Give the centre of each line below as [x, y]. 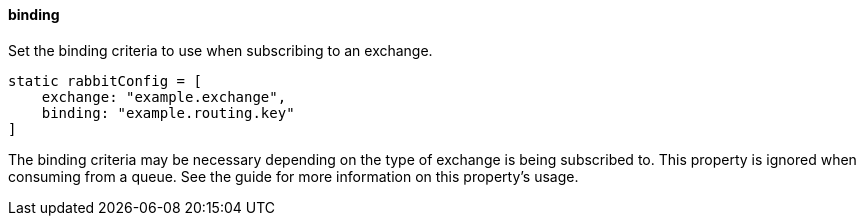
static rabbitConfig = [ [105, 80]
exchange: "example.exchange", [164, 96]
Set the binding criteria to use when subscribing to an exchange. [220, 50]
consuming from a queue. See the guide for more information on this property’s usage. [293, 176]
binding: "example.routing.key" [168, 112]
